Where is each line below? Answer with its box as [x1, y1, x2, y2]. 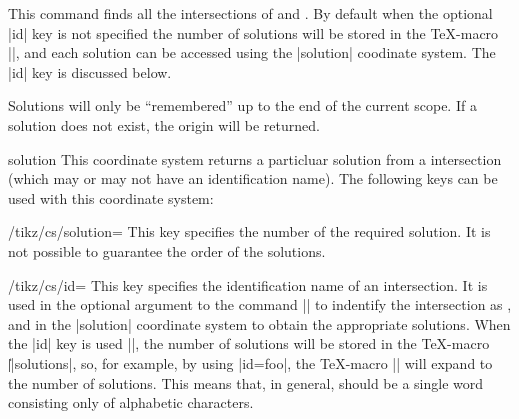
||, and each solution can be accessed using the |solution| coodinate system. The [8, 42, 496, 63]
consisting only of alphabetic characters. [8, 392, 254, 413]
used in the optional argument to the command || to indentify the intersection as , [8, 294, 512, 315]
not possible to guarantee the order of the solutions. [8, 240, 326, 261]
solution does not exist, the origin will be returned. [8, 114, 320, 135]
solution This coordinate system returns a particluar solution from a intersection [8, 148, 502, 169]
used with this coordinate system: [8, 187, 214, 208]
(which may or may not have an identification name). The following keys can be [8, 168, 498, 189]
